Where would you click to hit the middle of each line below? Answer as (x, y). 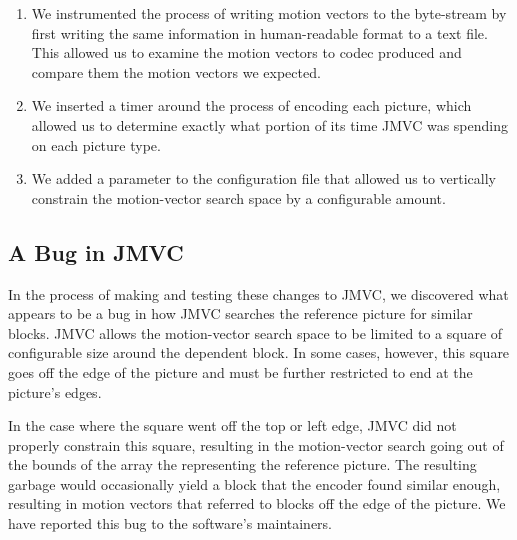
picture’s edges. (55, 391)
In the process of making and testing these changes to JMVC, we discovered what (258, 293)
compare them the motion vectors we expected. (176, 71)
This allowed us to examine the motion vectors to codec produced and (246, 52)
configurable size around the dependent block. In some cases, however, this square (259, 352)
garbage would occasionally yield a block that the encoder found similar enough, (254, 483)
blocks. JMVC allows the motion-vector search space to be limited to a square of (255, 332)
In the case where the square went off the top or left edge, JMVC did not (232, 425)
